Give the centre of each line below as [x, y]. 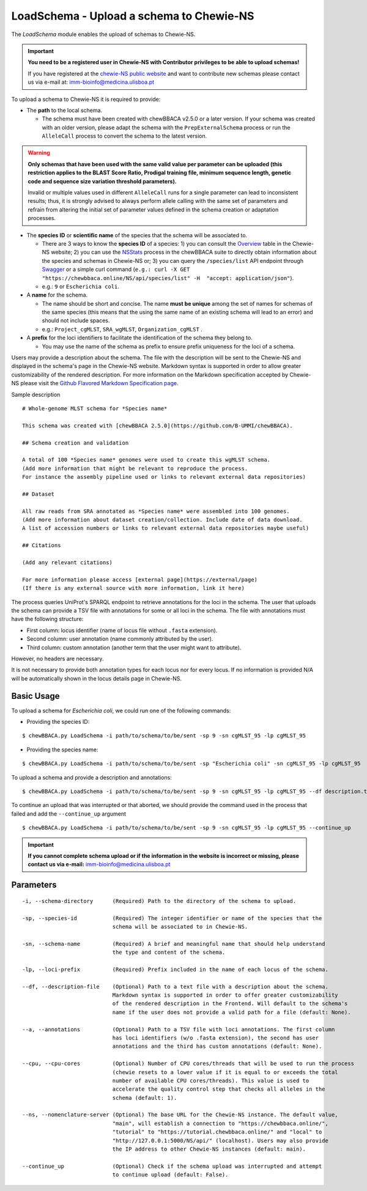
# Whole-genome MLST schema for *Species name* [95, 409]
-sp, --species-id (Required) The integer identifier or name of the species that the [172, 918]
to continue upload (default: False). [170, 1175]
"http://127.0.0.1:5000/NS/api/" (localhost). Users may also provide [220, 1141]
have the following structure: [47, 619]
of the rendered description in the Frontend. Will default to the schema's [230, 1004]
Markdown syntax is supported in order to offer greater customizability [225, 995]
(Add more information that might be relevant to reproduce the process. [135, 468]
